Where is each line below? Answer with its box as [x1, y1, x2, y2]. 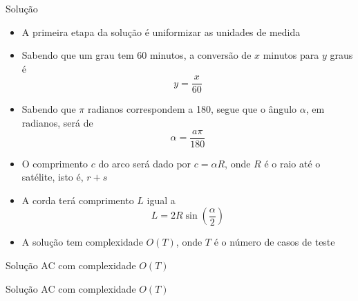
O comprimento [21, 156, 88, 170]
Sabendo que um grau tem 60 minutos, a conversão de [21, 48, 252, 62]
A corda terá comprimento [21, 192, 134, 207]
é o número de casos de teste [214, 235, 335, 249]
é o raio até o [264, 156, 321, 170]
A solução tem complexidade [21, 235, 143, 249]
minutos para [263, 48, 319, 62]
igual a [147, 192, 176, 207]
